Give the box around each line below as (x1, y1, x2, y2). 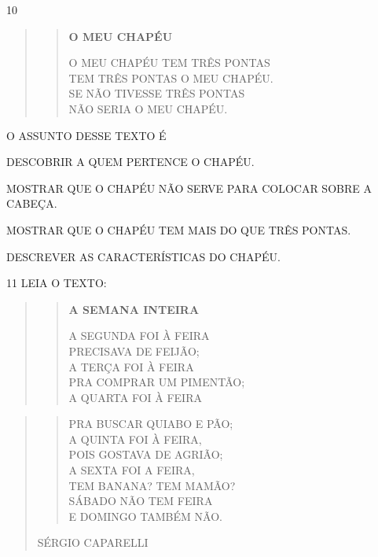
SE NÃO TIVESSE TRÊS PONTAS (68, 85, 245, 101)
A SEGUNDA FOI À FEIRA (68, 327, 210, 344)
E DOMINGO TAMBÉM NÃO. (68, 507, 222, 524)
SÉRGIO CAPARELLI (37, 534, 149, 551)
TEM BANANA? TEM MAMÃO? (68, 477, 236, 493)
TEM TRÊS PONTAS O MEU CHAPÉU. (68, 69, 273, 86)
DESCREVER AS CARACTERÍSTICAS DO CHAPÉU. (6, 248, 281, 264)
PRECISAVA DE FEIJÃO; (68, 342, 200, 359)
